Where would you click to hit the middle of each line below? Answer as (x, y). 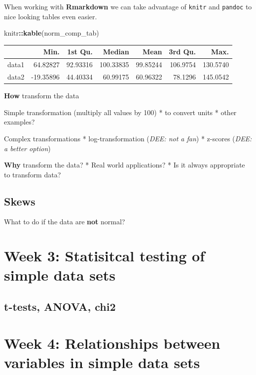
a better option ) (27, 148)
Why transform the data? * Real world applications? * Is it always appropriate (125, 165)
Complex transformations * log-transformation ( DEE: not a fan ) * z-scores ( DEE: (128, 138)
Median (116, 52)
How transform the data (42, 96)
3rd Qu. (183, 52)
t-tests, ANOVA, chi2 (60, 307)
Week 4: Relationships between (112, 343)
